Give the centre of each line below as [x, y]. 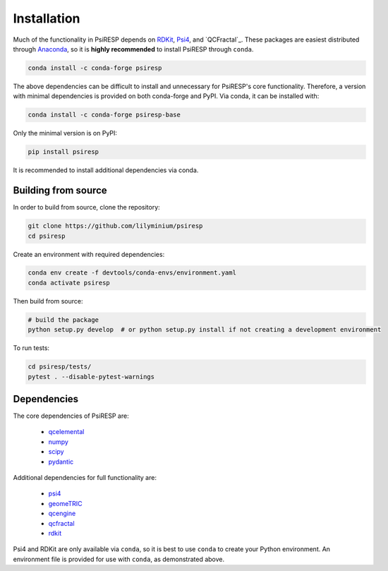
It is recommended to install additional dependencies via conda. [106, 170]
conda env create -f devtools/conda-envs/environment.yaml [132, 273]
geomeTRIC [65, 503]
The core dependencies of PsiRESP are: [71, 416]
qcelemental [66, 432]
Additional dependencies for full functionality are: [85, 478]
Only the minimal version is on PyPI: [65, 133]
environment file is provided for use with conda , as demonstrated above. [119, 559]
